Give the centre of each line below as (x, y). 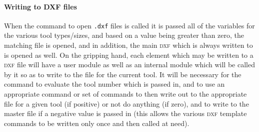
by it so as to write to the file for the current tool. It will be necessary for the (123, 74)
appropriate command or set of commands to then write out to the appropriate (125, 94)
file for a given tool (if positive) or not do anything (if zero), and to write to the (126, 103)
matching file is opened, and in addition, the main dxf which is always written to (128, 45)
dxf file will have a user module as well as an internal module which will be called (129, 65)
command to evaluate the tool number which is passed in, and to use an (114, 84)
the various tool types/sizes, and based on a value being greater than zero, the (124, 35)
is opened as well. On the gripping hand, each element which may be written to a (129, 55)
